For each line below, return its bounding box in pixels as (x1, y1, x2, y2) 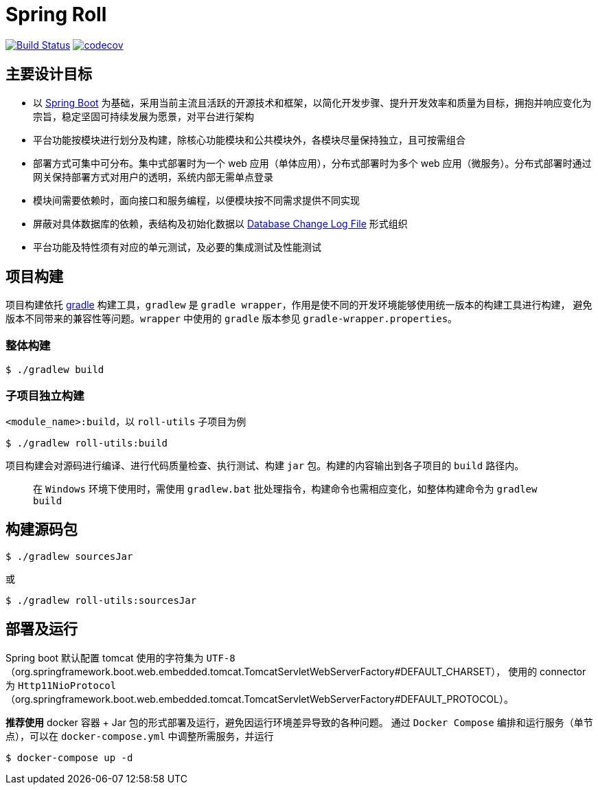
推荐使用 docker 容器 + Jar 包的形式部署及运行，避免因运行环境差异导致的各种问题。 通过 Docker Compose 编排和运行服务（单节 (5, 716, 593, 728)
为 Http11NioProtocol (5, 679, 117, 691)
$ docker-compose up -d (5, 752, 133, 763)
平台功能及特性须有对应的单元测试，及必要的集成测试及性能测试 (33, 240, 321, 253)
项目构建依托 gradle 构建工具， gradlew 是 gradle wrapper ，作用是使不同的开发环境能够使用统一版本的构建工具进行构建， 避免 (5, 299, 593, 311)
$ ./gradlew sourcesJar (5, 550, 133, 562)
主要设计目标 (5, 65, 92, 83)
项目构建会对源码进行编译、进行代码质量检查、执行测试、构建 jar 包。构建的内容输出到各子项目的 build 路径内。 (5, 459, 525, 471)
